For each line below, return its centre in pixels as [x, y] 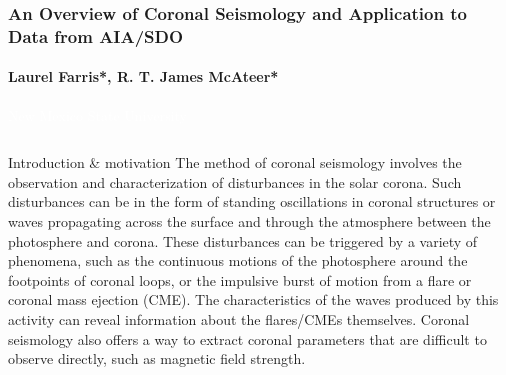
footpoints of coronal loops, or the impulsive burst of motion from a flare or [240, 279]
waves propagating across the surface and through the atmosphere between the [249, 220]
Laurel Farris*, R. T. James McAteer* [143, 76]
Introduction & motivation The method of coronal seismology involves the [235, 162]
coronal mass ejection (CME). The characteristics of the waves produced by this [253, 299]
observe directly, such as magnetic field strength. [157, 358]
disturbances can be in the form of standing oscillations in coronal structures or [252, 201]
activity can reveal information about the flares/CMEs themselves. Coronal [239, 318]
